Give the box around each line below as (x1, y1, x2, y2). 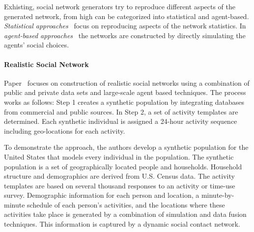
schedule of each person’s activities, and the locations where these (27, 199, 225, 209)
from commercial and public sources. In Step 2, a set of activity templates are (4, 106, 238, 116)
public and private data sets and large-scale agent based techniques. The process (4, 87, 246, 97)
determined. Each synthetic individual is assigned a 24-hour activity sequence (4, 116, 237, 126)
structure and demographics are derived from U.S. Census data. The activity (4, 171, 235, 181)
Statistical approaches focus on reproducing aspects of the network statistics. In (4, 21, 246, 31)
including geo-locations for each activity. (4, 125, 125, 136)
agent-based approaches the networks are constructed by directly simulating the (4, 30, 246, 40)
